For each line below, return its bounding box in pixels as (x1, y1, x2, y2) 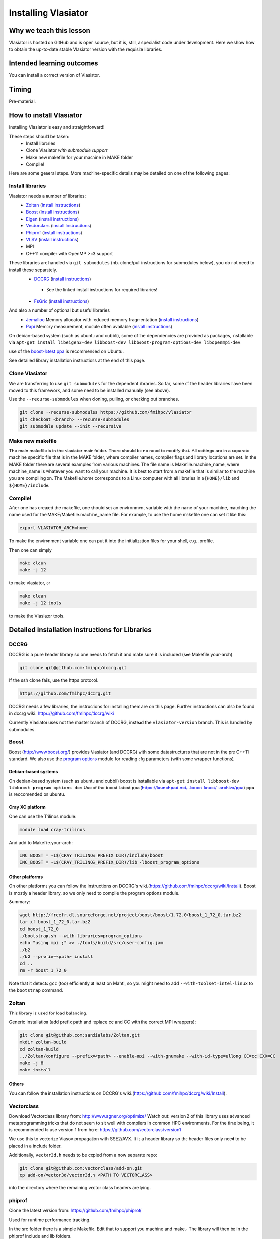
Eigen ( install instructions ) (26, 216, 79, 222)
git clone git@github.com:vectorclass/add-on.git (19, 1165, 142, 1171)
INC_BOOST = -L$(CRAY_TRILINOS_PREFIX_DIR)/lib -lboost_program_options (19, 860, 200, 865)
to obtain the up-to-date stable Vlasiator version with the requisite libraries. (9, 46, 163, 52)
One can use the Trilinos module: (9, 813, 77, 819)
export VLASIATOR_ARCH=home (19, 525, 88, 531)
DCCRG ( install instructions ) (34, 276, 91, 282)
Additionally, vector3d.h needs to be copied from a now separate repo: (9, 1152, 158, 1158)
